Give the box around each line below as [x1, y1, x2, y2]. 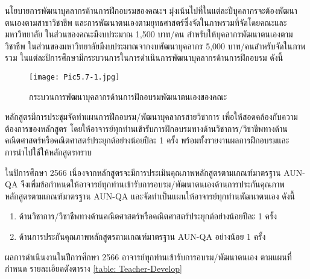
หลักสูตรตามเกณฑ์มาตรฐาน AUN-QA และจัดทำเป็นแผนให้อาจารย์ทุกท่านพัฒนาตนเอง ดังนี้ [5, 189, 295, 202]
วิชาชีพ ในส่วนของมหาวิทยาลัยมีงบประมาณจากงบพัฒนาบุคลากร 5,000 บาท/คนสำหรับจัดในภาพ [5, 39, 306, 52]
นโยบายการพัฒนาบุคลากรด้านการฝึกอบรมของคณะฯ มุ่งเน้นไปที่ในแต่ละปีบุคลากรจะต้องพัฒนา [5, 4, 297, 16]
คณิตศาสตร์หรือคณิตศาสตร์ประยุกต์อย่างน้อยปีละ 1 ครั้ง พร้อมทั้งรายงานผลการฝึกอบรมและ [5, 134, 289, 146]
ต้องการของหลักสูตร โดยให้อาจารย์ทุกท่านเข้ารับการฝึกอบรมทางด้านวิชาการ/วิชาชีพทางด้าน [5, 122, 288, 134]
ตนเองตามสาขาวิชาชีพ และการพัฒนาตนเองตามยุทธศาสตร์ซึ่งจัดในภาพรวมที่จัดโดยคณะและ [5, 16, 287, 28]
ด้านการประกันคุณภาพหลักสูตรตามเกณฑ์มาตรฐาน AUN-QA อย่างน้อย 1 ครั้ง [19, 230, 266, 242]
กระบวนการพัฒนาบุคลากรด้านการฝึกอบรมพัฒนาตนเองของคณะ [29, 90, 227, 102]
